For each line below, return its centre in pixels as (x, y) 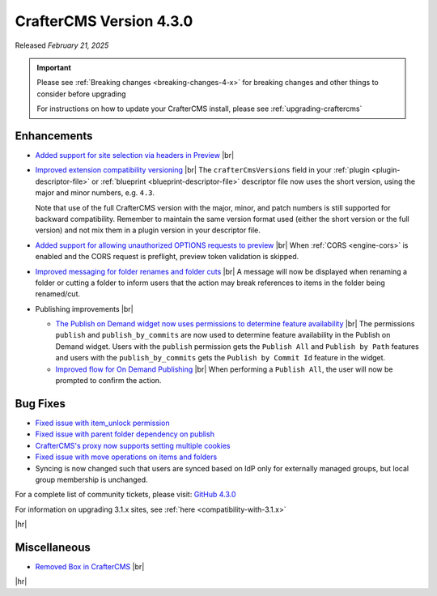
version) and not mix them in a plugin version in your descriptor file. (148, 230)
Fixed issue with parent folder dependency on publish (125, 434)
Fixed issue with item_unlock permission (102, 423)
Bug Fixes (40, 404)
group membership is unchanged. (92, 479)
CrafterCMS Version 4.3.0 (104, 21)
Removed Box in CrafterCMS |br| (90, 566)
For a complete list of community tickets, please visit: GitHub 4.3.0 (125, 495)
